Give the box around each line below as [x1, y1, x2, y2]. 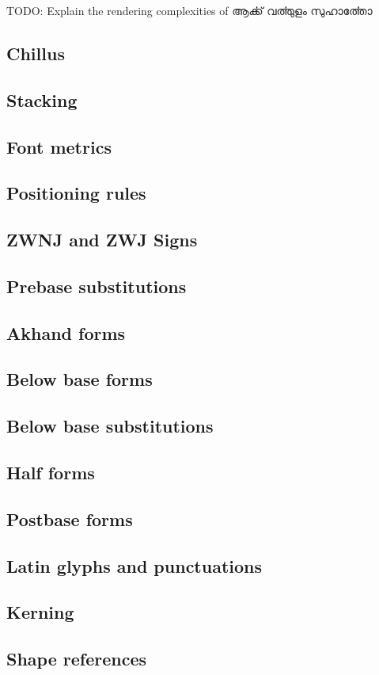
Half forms [6, 460, 95, 485]
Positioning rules [6, 181, 146, 205]
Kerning [6, 600, 74, 624]
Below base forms [6, 367, 153, 391]
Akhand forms [6, 320, 126, 345]
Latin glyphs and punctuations [6, 553, 263, 578]
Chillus [6, 40, 65, 65]
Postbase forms [6, 506, 133, 531]
